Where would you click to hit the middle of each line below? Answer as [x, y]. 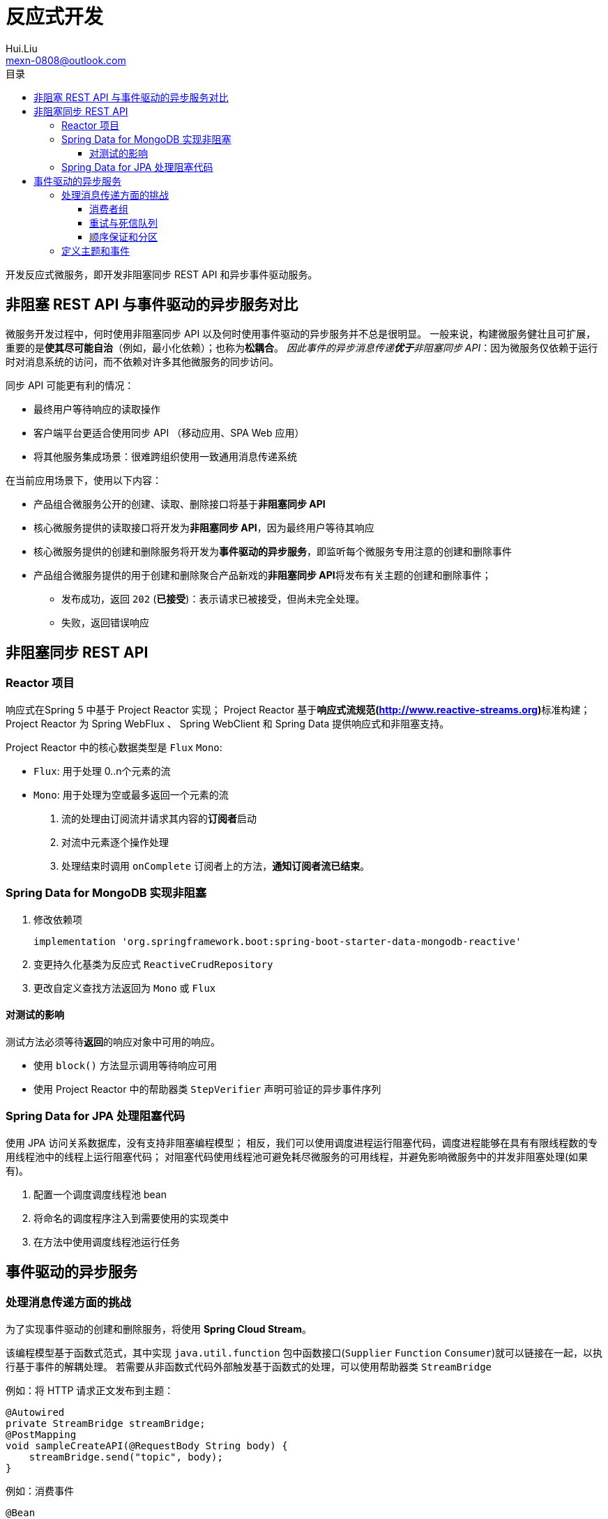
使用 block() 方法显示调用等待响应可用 [125, 1065]
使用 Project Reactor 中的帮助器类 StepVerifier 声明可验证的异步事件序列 [207, 1089]
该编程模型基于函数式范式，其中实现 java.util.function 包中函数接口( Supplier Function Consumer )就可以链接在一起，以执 [304, 1352]
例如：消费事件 [40, 1490]
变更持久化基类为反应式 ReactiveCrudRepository [153, 964]
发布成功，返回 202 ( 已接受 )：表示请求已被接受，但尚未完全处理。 [213, 598]
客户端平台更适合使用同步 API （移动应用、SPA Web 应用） [169, 432]
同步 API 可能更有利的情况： [70, 385]
